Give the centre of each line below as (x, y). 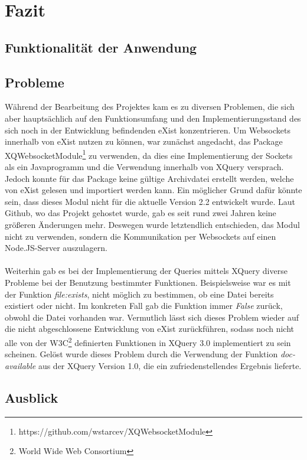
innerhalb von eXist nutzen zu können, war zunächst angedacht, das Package (144, 141)
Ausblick (32, 397)
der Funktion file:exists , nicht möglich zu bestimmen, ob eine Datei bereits (139, 294)
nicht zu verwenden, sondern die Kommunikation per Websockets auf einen (141, 236)
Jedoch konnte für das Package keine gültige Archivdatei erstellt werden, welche (149, 178)
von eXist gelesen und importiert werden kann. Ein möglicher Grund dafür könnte (153, 190)
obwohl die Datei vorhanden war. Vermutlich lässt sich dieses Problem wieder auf (152, 317)
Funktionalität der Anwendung (101, 47)
